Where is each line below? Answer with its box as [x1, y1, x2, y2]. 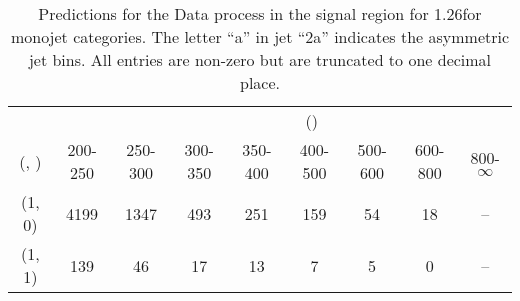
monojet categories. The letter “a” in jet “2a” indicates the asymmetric [10, 25, 510, 48]
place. [239, 71, 280, 94]
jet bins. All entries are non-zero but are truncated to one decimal [28, 48, 492, 71]
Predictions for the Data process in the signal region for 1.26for [38, 2, 482, 25]
